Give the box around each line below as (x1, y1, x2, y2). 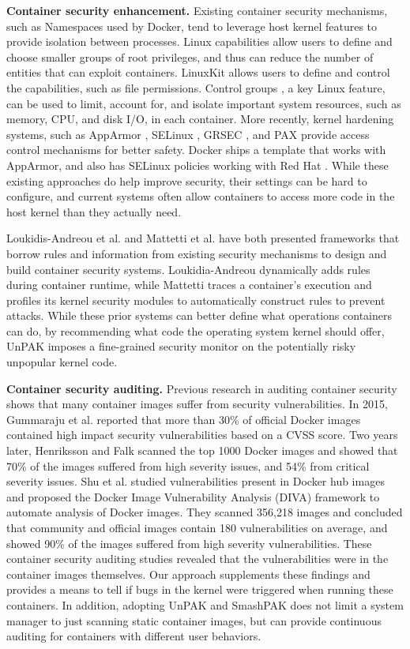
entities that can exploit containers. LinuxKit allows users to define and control (6, 64, 390, 81)
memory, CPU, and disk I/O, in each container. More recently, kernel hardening (6, 111, 394, 127)
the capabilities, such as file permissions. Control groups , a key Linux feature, (6, 79, 386, 96)
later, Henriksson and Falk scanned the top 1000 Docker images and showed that (6, 442, 398, 459)
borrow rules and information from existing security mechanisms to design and (6, 245, 387, 261)
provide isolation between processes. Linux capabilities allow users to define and (6, 33, 393, 50)
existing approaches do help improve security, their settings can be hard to (6, 172, 367, 189)
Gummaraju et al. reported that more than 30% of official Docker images (6, 411, 361, 427)
